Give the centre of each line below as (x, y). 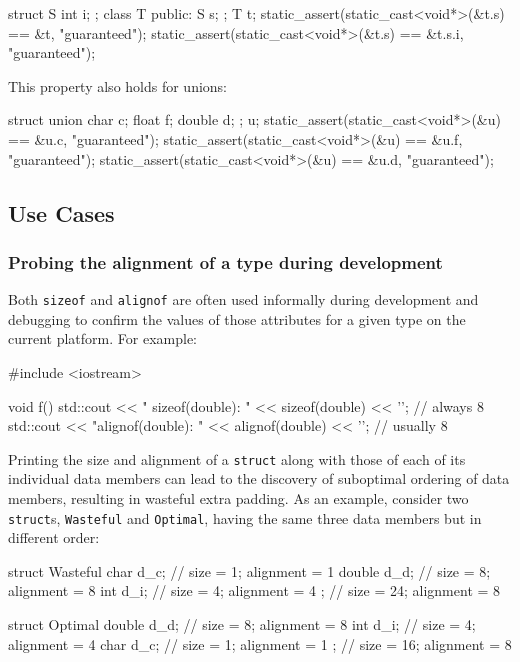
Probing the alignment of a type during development (225, 261)
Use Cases (61, 212)
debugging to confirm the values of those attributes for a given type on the (237, 318)
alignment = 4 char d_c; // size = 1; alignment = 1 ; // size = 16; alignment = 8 (260, 643)
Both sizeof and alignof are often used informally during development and (243, 299)
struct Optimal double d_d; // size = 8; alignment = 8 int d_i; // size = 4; (242, 624)
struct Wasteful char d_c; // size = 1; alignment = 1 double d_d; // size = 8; (249, 570)
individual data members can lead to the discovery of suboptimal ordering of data (259, 478)
